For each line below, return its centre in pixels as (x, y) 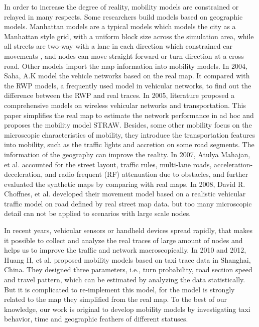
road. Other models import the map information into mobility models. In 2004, (126, 66)
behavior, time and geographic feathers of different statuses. (96, 319)
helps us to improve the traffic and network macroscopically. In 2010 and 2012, (125, 250)
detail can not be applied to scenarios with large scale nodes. (98, 213)
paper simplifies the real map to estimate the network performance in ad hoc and (129, 115)
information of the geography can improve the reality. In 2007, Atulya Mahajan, (127, 154)
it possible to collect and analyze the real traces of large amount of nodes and (123, 240)
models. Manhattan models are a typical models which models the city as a (120, 26)
